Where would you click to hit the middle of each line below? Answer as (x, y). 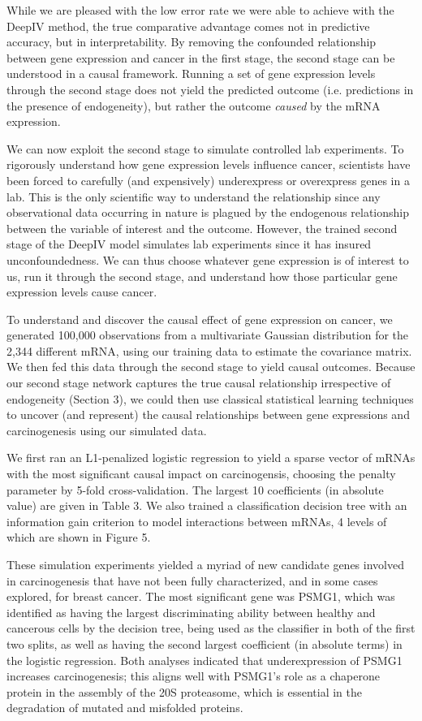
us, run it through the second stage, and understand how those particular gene (202, 276)
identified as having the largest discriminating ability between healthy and (191, 612)
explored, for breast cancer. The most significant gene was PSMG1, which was (201, 596)
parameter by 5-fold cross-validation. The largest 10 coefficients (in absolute (195, 489)
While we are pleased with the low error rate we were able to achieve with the (200, 10)
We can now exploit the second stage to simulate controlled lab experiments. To (205, 148)
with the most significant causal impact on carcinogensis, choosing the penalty (201, 474)
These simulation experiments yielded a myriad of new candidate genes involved (205, 564)
